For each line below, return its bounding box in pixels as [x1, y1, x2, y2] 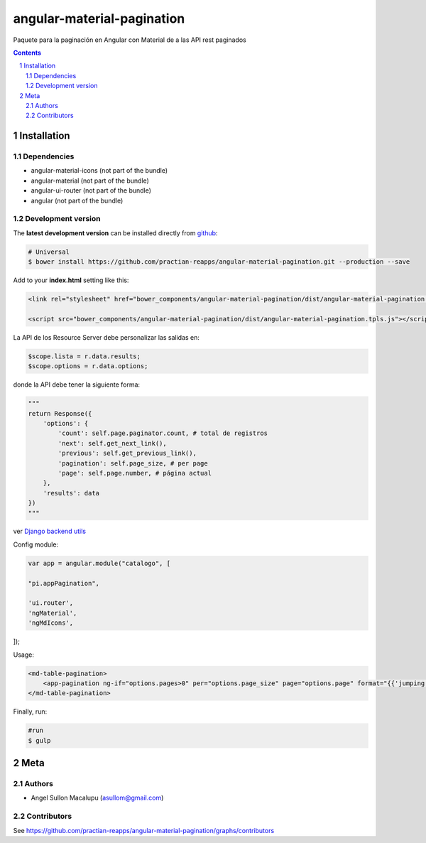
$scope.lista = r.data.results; [28, 352, 141, 360]
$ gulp [28, 736, 51, 744]
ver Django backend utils [13, 527, 87, 536]
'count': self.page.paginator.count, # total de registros [58, 429, 268, 437]
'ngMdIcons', [28, 619, 74, 627]
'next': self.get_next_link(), [58, 439, 167, 447]
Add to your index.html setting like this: [13, 276, 129, 284]
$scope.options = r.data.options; [28, 363, 148, 370]
